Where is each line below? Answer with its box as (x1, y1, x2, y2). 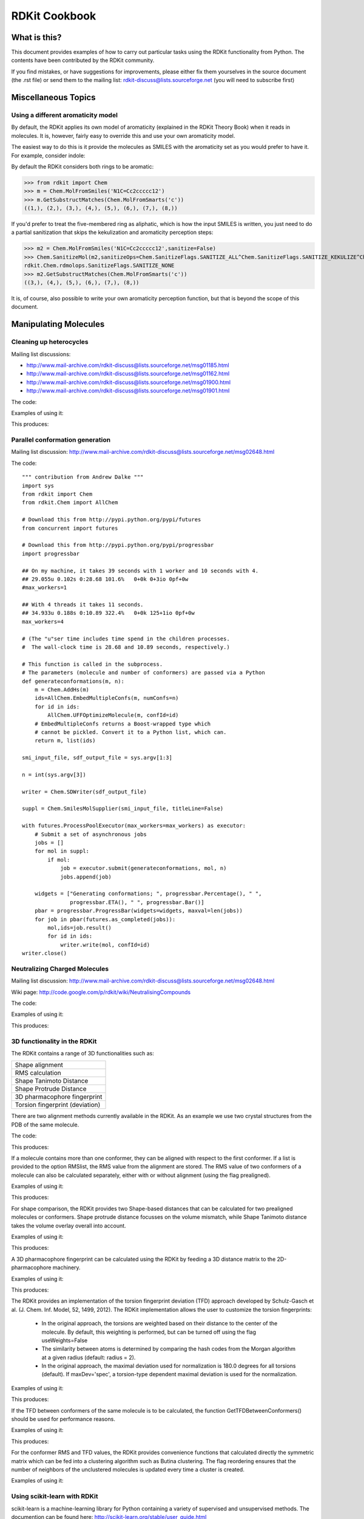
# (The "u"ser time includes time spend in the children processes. (22, 635, 230, 642)
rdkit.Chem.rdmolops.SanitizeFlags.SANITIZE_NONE (24, 262, 175, 269)
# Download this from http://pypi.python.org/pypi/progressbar (22, 541, 214, 549)
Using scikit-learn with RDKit (11, 1492, 98, 1501)
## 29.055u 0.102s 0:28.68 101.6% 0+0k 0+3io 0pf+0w (22, 575, 189, 583)
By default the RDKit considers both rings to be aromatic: (11, 163, 154, 170)
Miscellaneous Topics (11, 92, 96, 103)
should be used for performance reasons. (11, 1416, 115, 1423)
